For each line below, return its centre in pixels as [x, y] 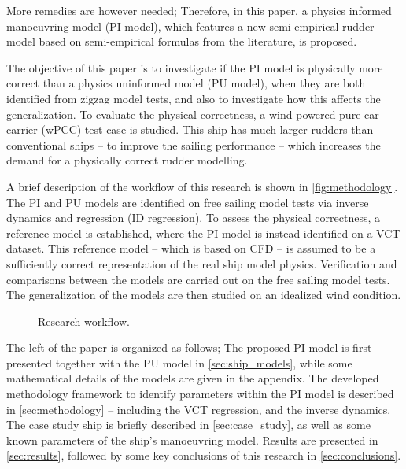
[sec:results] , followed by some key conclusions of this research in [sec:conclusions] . [204, 455]
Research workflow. [84, 321]
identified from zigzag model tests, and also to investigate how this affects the [194, 98]
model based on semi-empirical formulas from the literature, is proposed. [182, 41]
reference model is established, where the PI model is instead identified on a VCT [203, 233]
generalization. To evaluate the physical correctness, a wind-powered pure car [193, 114]
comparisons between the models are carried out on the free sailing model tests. [198, 279]
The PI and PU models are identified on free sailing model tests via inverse [188, 202]
